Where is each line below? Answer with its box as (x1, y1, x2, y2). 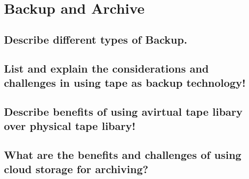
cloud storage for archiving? (4, 161, 148, 177)
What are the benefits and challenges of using (4, 147, 242, 162)
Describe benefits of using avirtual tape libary (4, 103, 243, 119)
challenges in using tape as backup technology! (4, 75, 246, 90)
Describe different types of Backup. (4, 31, 188, 47)
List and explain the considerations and (4, 60, 209, 76)
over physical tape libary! (4, 118, 136, 133)
